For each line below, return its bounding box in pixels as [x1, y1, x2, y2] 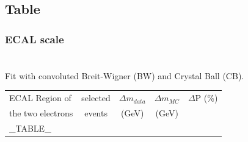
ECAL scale [5, 31, 64, 46]
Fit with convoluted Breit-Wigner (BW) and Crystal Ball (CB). [5, 69, 244, 82]
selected [81, 91, 111, 104]
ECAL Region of [9, 91, 71, 104]
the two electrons [9, 107, 73, 119]
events [84, 107, 108, 119]
